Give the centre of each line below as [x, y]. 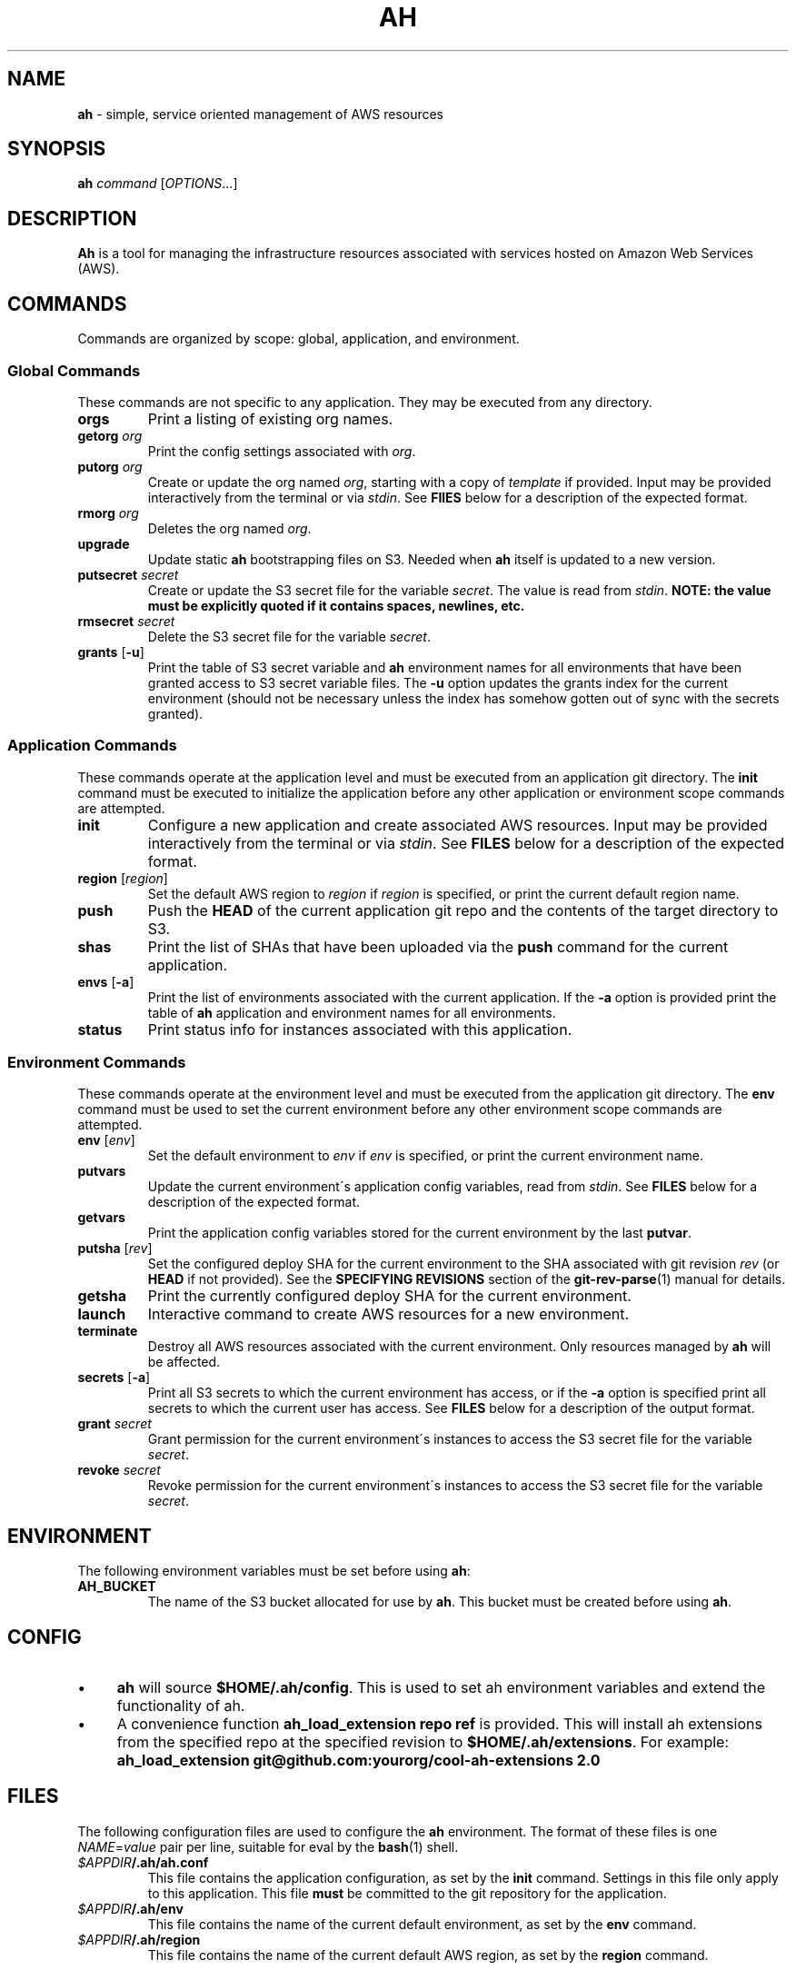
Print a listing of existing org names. [270, 418]
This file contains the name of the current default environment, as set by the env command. [422, 1924]
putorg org [110, 466]
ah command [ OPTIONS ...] [158, 184]
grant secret [114, 1424]
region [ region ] [123, 878]
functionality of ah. [181, 1706]
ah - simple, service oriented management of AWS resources [260, 114]
